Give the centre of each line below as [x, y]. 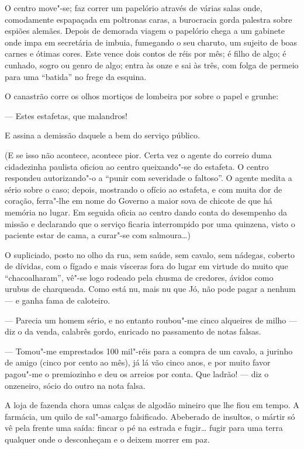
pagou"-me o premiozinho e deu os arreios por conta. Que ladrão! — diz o [137, 374]
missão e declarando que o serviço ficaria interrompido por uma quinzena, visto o [150, 223]
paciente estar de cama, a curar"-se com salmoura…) [98, 235]
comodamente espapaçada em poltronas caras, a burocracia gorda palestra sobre [148, 19]
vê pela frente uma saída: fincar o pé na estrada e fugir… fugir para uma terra [144, 428]
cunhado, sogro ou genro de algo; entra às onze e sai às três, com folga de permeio [152, 65]
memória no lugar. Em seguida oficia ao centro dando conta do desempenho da [146, 212]
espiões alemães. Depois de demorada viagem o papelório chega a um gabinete [145, 31]
